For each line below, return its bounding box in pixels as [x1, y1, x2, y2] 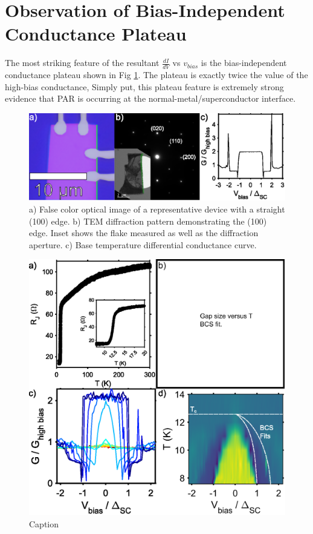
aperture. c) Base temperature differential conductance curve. [29, 238, 257, 251]
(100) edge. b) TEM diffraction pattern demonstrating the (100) [29, 214, 267, 227]
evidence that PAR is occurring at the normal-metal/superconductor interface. [5, 92, 296, 105]
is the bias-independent [201, 56, 287, 69]
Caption [29, 517, 59, 530]
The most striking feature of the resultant [5, 56, 160, 69]
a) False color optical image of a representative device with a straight [29, 203, 285, 216]
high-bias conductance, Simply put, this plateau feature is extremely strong [5, 80, 284, 93]
